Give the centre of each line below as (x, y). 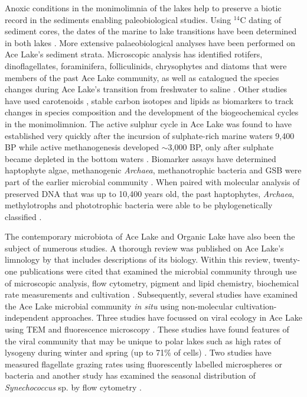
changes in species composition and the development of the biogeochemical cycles (152, 112)
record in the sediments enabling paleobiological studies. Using (118, 19)
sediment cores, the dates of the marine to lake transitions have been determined (151, 31)
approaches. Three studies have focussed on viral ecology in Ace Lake (177, 317)
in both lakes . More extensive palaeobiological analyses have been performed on (150, 42)
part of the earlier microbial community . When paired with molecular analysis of (152, 181)
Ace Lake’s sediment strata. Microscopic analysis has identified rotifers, (134, 54)
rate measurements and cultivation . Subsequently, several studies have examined (151, 294)
